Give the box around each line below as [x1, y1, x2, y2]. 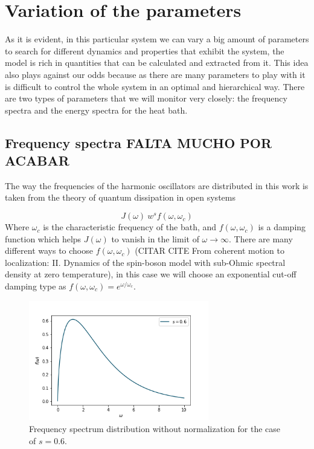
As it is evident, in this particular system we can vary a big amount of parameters [5, 33, 309, 45]
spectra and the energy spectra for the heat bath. [5, 103, 188, 116]
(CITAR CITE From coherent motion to [135, 244, 284, 257]
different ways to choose [5, 244, 93, 257]
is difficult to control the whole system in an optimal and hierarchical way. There [5, 80, 305, 92]
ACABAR [5, 151, 69, 170]
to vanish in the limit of [111, 232, 199, 245]
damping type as [5, 280, 66, 292]
